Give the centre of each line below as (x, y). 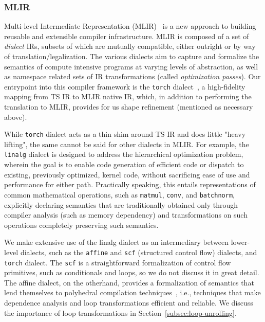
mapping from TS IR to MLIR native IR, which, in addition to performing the (128, 96)
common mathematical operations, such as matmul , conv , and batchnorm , (119, 194)
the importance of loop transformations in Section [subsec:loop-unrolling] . (120, 312)
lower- (240, 242)
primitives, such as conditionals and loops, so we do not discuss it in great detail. (132, 272)
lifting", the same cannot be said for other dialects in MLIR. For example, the (127, 144)
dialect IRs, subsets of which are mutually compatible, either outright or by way (130, 46)
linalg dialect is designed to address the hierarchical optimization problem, (124, 154)
